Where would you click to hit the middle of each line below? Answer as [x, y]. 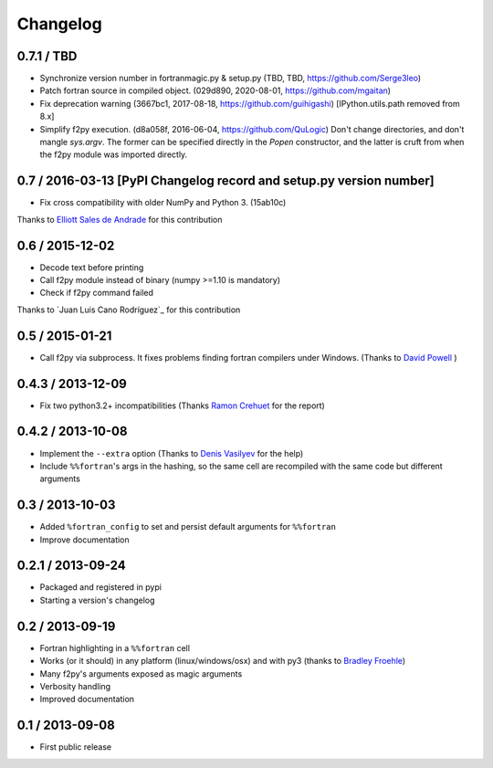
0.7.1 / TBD [47, 56]
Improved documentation [87, 700]
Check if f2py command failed [97, 293]
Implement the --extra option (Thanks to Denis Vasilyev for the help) [172, 453]
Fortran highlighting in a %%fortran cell [115, 647]
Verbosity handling [75, 686]
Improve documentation [84, 540]
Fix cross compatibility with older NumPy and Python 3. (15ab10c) [163, 203]
